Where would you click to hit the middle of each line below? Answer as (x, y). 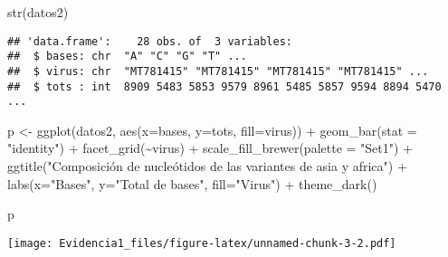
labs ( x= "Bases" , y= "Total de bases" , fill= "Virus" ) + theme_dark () (192, 183)
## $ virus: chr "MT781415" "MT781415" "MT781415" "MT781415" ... (218, 71)
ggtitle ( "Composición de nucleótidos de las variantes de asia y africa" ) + (207, 166)
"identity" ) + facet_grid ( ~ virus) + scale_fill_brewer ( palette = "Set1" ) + (210, 148)
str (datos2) (38, 12)
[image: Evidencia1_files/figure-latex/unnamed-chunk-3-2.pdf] (202, 243)
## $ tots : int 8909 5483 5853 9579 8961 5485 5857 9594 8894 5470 (224, 86)
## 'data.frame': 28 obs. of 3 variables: (150, 41)
